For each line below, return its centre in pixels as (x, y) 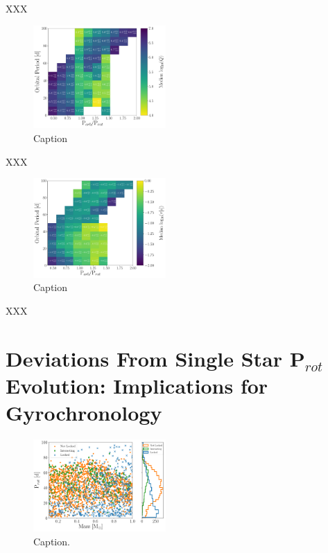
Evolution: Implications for (137, 386)
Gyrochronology (84, 413)
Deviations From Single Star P (155, 358)
